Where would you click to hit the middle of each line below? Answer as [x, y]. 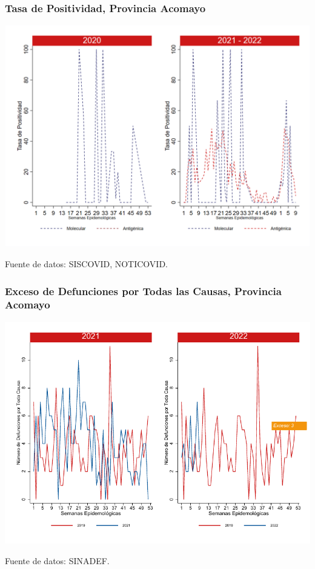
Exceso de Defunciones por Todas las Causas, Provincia [143, 291]
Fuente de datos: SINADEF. [57, 560]
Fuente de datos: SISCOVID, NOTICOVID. [86, 264]
